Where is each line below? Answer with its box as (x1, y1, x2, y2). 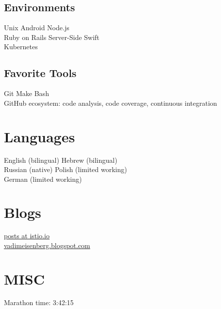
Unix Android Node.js (4, 22, 69, 33)
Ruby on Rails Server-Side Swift (4, 32, 100, 42)
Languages (4, 126, 75, 146)
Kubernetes (4, 41, 38, 52)
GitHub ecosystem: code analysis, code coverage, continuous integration (4, 97, 217, 108)
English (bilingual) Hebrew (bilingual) (4, 154, 118, 165)
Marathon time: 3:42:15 (4, 297, 74, 307)
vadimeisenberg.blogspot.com (4, 240, 90, 250)
